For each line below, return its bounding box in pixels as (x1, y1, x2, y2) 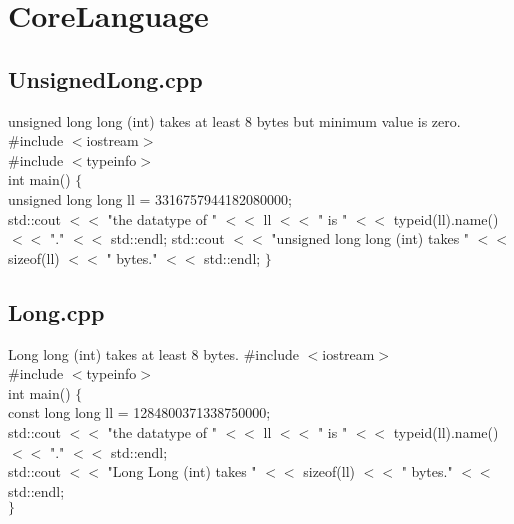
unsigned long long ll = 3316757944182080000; (8, 188, 292, 209)
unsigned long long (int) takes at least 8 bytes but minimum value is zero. (8, 110, 461, 131)
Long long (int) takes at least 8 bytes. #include (8, 343, 299, 364)
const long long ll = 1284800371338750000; (8, 402, 271, 423)
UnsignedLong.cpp (8, 63, 203, 94)
